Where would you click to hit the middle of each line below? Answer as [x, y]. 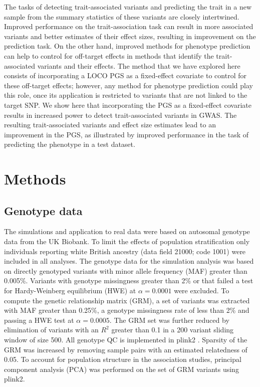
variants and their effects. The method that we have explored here [139, 65]
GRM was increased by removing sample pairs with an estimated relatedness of [126, 349]
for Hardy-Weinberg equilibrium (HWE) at [70, 291]
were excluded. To [202, 291]
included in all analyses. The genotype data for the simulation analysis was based [129, 261]
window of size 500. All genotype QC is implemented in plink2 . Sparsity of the [126, 340]
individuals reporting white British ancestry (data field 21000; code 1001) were [125, 251]
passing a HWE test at [39, 320]
